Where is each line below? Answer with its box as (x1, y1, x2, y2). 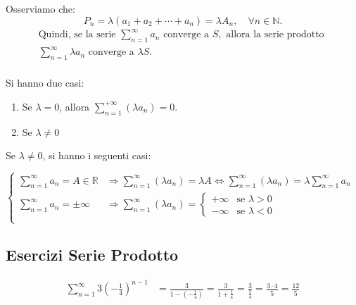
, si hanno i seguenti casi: (42, 148, 151, 163)
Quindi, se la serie (38, 30, 116, 40)
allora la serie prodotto (226, 30, 324, 40)
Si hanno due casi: (6, 75, 84, 90)
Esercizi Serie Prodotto (6, 244, 179, 266)
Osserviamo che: (6, 1, 75, 15)
